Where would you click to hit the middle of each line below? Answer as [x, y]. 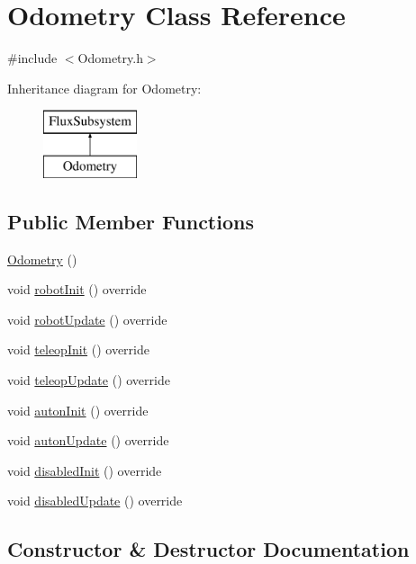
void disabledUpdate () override [95, 501]
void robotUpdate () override [87, 319]
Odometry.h [110, 58]
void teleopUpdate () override [89, 380]
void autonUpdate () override [88, 440]
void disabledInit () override [85, 470]
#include [32, 58]
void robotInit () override [77, 289]
